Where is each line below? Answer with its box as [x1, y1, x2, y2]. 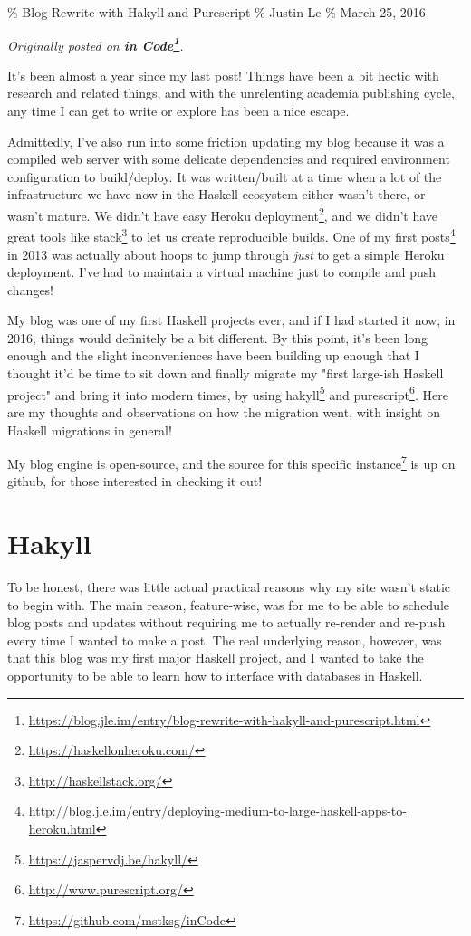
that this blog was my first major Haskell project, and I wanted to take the [7, 648, 424, 667]
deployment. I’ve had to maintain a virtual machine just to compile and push [7, 263, 437, 282]
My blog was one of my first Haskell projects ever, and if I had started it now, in [7, 310, 456, 330]
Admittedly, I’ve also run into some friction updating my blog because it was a [7, 131, 445, 150]
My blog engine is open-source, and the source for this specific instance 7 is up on [7, 452, 456, 473]
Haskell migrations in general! [7, 420, 172, 439]
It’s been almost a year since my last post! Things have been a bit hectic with [7, 65, 439, 84]
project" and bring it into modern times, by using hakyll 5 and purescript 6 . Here [7, 382, 448, 404]
